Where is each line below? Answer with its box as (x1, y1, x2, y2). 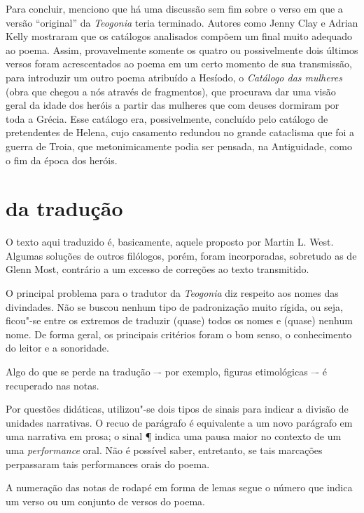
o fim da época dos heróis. (6, 152, 118, 167)
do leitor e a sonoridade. (6, 340, 109, 355)
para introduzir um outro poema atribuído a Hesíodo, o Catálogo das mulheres (6, 69, 343, 84)
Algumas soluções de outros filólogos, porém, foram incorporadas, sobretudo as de (6, 248, 357, 262)
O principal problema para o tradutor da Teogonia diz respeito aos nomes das (6, 286, 339, 300)
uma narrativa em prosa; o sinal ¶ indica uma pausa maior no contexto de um (6, 429, 342, 444)
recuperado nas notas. (6, 378, 99, 392)
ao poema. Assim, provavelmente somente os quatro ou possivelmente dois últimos (6, 42, 358, 57)
